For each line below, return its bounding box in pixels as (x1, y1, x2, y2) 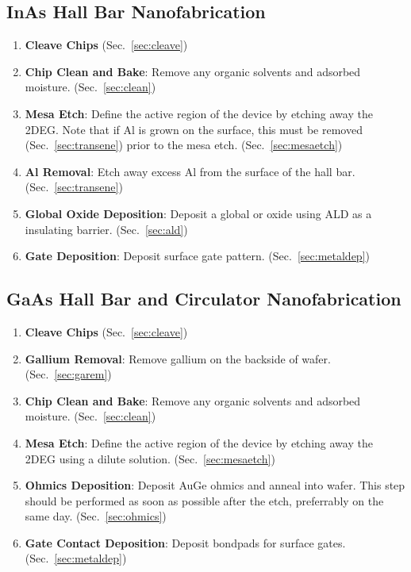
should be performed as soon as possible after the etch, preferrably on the (25, 492, 384, 509)
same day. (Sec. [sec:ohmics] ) (25, 508, 167, 524)
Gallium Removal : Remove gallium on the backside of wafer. (25, 350, 331, 367)
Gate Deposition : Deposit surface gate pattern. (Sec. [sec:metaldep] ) (25, 248, 370, 264)
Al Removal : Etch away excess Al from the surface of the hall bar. (25, 163, 355, 179)
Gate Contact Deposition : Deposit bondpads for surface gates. (25, 534, 346, 551)
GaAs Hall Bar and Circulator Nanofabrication (6, 286, 401, 311)
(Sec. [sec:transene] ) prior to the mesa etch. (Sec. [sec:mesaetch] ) (25, 136, 343, 153)
